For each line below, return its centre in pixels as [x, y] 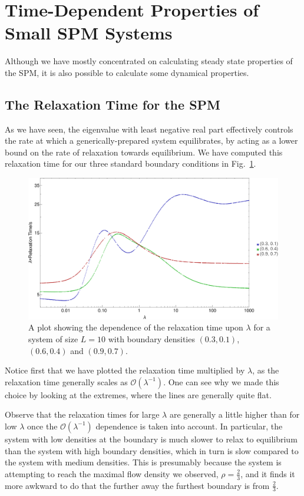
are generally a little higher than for [234, 414]
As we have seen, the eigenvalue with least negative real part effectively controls [149, 129]
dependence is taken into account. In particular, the [189, 426]
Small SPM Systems [89, 33]
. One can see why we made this [221, 381]
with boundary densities [151, 339]
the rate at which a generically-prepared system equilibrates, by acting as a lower [151, 140]
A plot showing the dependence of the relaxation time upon [136, 327]
